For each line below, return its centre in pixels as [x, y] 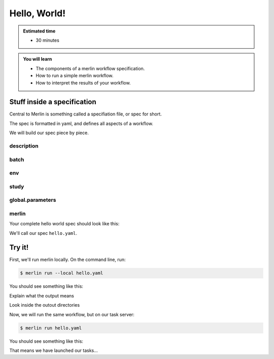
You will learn [38, 59]
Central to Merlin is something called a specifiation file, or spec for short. [85, 114]
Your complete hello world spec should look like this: [64, 224]
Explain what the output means [42, 295]
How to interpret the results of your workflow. [83, 83]
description [24, 146]
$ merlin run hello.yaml [51, 328]
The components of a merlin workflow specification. [90, 68]
